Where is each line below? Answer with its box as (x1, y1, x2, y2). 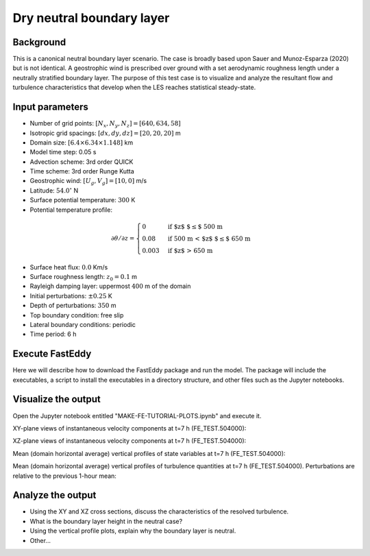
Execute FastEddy (12, 348, 92, 360)
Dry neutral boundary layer (12, 10, 170, 25)
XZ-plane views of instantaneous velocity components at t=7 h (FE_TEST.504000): (12, 437, 247, 445)
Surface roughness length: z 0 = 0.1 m (29, 273, 137, 282)
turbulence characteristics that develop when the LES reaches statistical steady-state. (12, 83, 256, 92)
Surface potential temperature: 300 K (29, 196, 136, 204)
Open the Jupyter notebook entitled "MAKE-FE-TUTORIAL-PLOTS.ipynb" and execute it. (12, 411, 262, 420)
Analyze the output (12, 489, 97, 501)
